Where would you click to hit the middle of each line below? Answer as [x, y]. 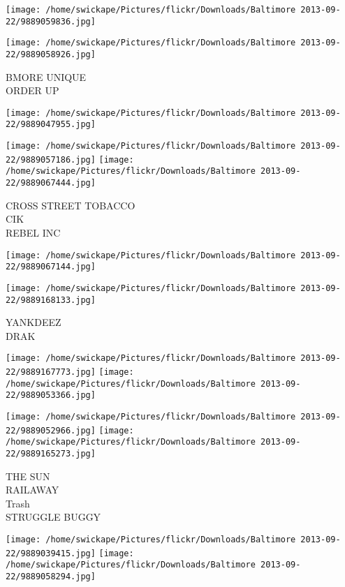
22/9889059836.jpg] [51, 21]
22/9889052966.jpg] [51, 430]
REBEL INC [33, 232]
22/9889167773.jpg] [51, 372]
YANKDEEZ [34, 322]
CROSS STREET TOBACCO [71, 205]
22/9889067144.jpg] [51, 267]
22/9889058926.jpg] [51, 54]
